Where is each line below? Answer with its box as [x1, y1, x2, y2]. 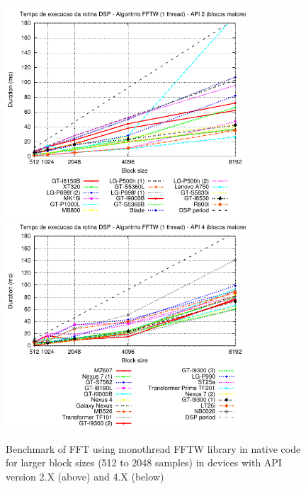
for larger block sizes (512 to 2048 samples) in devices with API [6, 455, 282, 470]
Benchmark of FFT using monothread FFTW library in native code [6, 441, 301, 456]
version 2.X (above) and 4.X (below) [6, 468, 164, 483]
